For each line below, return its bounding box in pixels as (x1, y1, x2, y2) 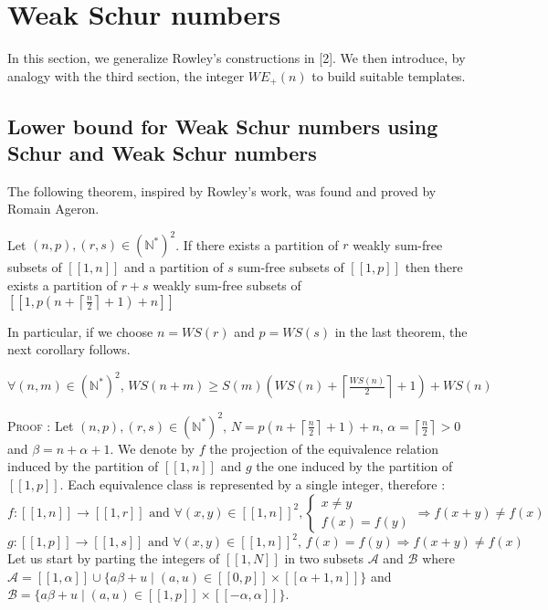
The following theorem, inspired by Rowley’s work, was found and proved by (7, 181, 437, 200)
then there (405, 258, 463, 277)
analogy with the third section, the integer (7, 66, 245, 85)
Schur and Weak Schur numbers (7, 138, 317, 166)
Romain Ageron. (7, 199, 100, 218)
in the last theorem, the (334, 321, 468, 341)
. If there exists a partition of (175, 235, 339, 254)
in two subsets (284, 549, 364, 568)
